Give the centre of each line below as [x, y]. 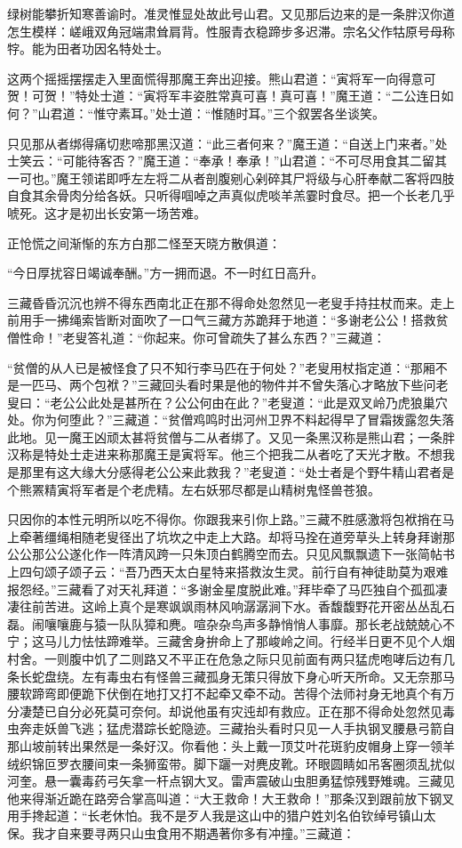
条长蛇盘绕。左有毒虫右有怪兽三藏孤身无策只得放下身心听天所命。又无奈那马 [231, 676]
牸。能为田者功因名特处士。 [88, 48]
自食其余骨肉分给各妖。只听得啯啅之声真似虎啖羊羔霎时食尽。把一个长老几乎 [231, 195]
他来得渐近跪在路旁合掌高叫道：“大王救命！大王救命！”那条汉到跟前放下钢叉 [231, 798]
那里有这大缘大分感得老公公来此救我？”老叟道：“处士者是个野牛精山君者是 [237, 472]
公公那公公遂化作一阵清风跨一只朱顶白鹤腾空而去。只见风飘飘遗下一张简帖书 [231, 554]
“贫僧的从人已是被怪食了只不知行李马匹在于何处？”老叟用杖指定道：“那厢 [221, 367]
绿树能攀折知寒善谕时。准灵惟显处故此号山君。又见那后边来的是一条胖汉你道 [231, 13]
